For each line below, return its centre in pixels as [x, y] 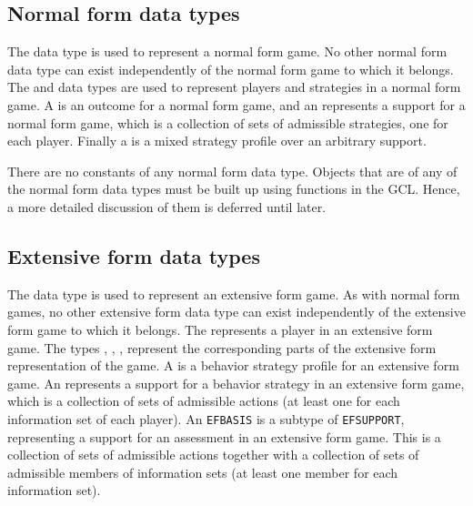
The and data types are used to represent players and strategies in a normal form [234, 87]
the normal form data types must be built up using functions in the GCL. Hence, [234, 189]
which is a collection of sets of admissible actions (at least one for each [204, 401]
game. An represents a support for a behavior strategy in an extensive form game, [236, 383]
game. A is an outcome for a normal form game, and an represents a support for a [236, 104]
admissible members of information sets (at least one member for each [203, 472]
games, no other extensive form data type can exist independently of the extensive [236, 312]
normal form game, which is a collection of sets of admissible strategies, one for [228, 122]
